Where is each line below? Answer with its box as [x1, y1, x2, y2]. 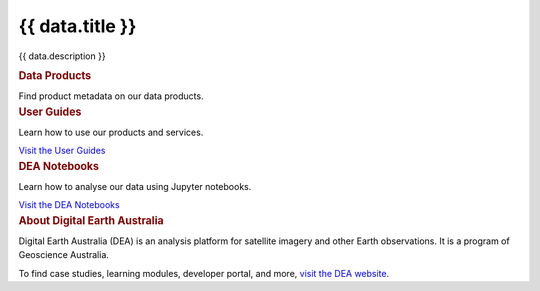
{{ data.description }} [18, 50, 106, 62]
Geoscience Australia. [18, 249, 110, 261]
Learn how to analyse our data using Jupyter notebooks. [18, 180, 252, 192]
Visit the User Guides [18, 145, 106, 157]
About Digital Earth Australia [18, 213, 164, 227]
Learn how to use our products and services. [18, 126, 204, 138]
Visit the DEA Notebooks [18, 199, 120, 211]
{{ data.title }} [18, 15, 137, 37]
